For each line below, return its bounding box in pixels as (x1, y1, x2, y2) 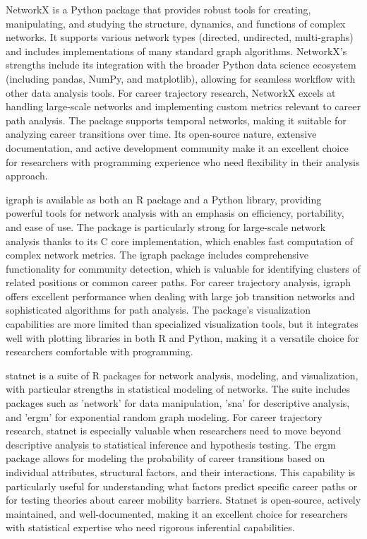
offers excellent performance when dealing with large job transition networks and (6, 288, 355, 303)
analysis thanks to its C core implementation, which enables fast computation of (6, 233, 354, 248)
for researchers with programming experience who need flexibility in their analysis (6, 154, 360, 169)
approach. (6, 168, 48, 183)
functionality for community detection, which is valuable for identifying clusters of (6, 261, 361, 276)
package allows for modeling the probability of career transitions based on (6, 451, 325, 466)
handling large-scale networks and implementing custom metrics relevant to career (6, 99, 361, 114)
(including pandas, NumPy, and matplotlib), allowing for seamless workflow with (6, 71, 356, 85)
